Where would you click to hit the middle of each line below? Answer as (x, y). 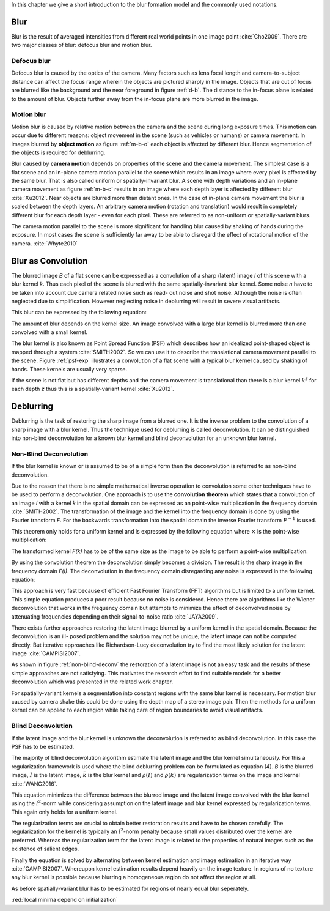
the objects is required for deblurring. (58, 152)
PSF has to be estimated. (43, 746)
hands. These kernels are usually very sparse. (69, 369)
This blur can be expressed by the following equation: (79, 313)
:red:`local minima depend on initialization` (65, 900)
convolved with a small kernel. (50, 332)
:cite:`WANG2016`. (35, 784)
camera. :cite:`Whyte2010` (45, 243)
